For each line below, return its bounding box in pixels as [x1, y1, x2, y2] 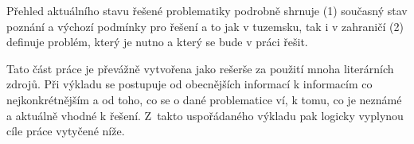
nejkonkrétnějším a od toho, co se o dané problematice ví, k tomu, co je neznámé [6, 91, 402, 107]
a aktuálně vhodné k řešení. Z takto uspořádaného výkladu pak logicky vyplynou [6, 107, 404, 123]
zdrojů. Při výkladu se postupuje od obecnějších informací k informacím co [6, 76, 373, 92]
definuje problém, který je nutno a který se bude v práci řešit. [6, 33, 308, 50]
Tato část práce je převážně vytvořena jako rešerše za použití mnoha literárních [6, 60, 394, 76]
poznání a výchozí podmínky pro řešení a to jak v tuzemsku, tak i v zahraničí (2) [6, 18, 404, 34]
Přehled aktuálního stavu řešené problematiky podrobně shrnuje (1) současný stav [6, 2, 408, 18]
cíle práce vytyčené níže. [6, 123, 125, 139]
